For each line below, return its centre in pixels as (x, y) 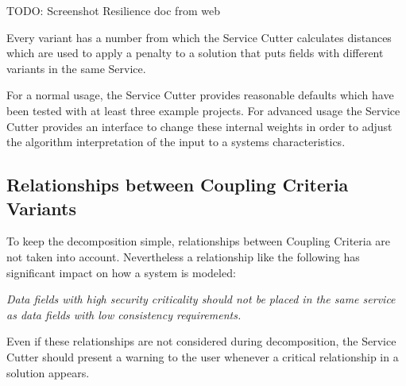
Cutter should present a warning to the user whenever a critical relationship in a (203, 356)
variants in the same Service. (76, 68)
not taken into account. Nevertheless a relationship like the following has (183, 256)
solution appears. (48, 372)
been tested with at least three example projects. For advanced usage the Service (203, 110)
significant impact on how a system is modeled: (121, 272)
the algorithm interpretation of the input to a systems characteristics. (176, 142)
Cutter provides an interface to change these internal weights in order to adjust (199, 126)
